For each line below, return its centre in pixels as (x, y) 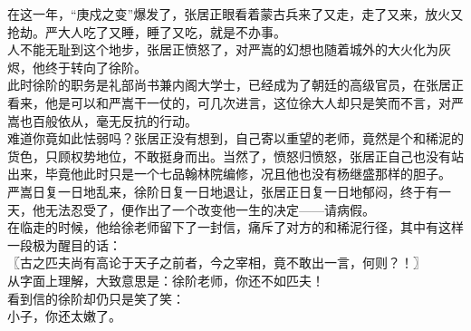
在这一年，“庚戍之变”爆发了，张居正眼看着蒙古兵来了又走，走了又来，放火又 (235, 14)
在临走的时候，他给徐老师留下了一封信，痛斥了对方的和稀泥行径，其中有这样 (235, 227)
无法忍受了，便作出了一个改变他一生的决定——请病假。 (210, 209)
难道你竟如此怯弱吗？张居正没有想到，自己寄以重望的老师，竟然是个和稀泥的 (235, 138)
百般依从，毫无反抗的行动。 (115, 120)
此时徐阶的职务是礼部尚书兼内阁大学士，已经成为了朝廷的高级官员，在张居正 (235, 85)
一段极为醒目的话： (64, 244)
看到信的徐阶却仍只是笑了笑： (96, 298)
